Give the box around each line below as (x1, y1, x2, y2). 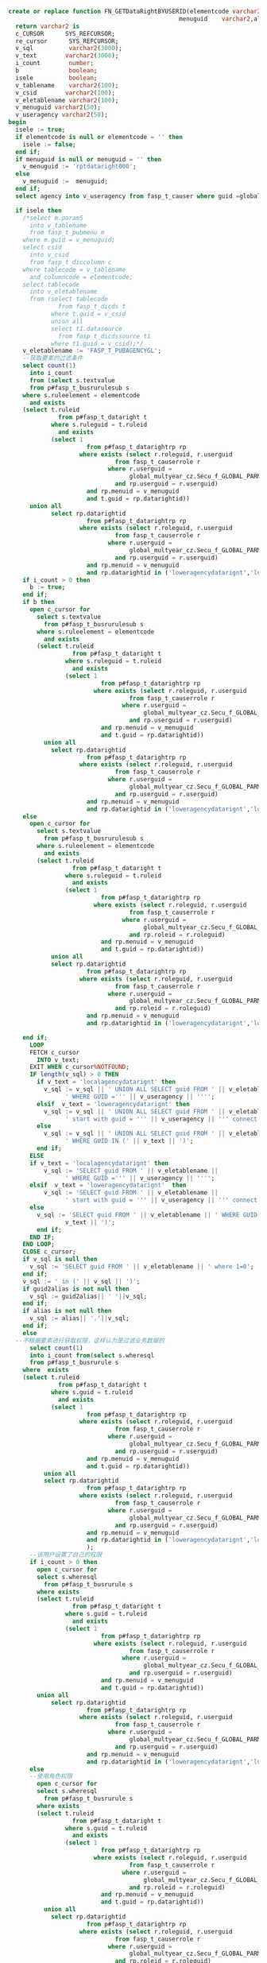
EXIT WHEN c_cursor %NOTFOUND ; (29, 1063, 130, 1071)
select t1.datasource (50, 324, 123, 333)
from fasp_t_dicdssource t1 (58, 332, 151, 340)
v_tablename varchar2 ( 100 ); (15, 81, 119, 89)
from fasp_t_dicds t (58, 303, 126, 311)
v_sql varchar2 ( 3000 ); (15, 45, 123, 52)
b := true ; (29, 583, 66, 591)
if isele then (15, 207, 62, 215)
